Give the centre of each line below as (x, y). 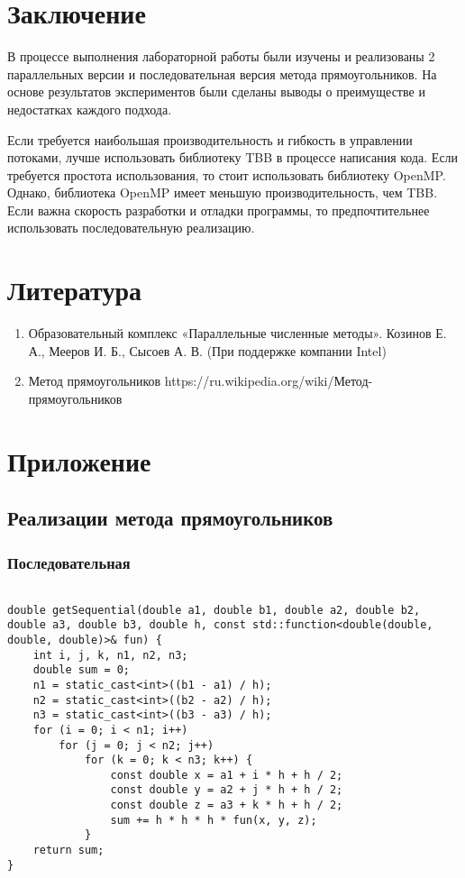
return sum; (68, 851)
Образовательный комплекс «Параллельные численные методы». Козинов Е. (237, 333)
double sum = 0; (82, 670)
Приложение (79, 460)
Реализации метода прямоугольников (170, 518)
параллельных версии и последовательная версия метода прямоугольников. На (222, 73)
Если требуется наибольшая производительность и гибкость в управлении (210, 139)
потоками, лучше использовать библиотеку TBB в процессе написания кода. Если (233, 157)
